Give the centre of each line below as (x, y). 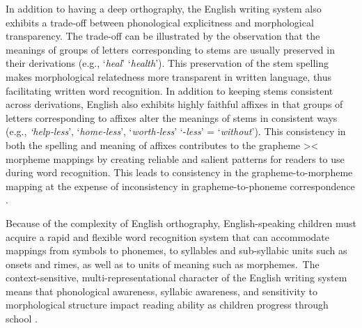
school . (22, 319)
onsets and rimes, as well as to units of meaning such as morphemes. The (163, 264)
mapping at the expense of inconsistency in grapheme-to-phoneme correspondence (180, 186)
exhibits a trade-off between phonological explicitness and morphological (160, 22)
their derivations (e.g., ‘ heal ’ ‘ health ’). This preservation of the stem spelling (167, 63)
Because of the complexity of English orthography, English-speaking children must (181, 222)
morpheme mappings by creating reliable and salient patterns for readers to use (175, 158)
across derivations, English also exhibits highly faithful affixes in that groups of (174, 104)
